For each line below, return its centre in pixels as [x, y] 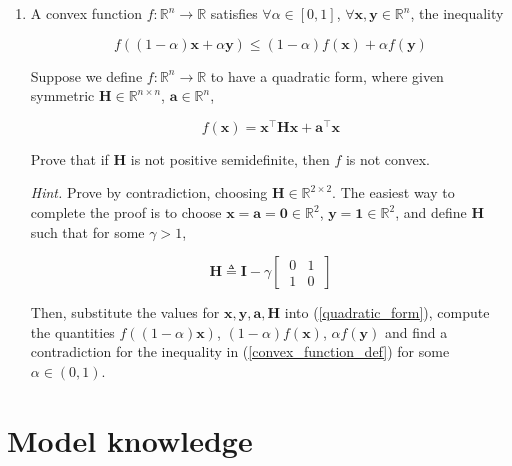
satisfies [234, 13]
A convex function [86, 13]
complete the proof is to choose [126, 212]
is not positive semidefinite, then [230, 158]
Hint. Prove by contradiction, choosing [149, 192]
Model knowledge [130, 439]
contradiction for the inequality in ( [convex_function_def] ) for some [240, 351]
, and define [431, 212]
